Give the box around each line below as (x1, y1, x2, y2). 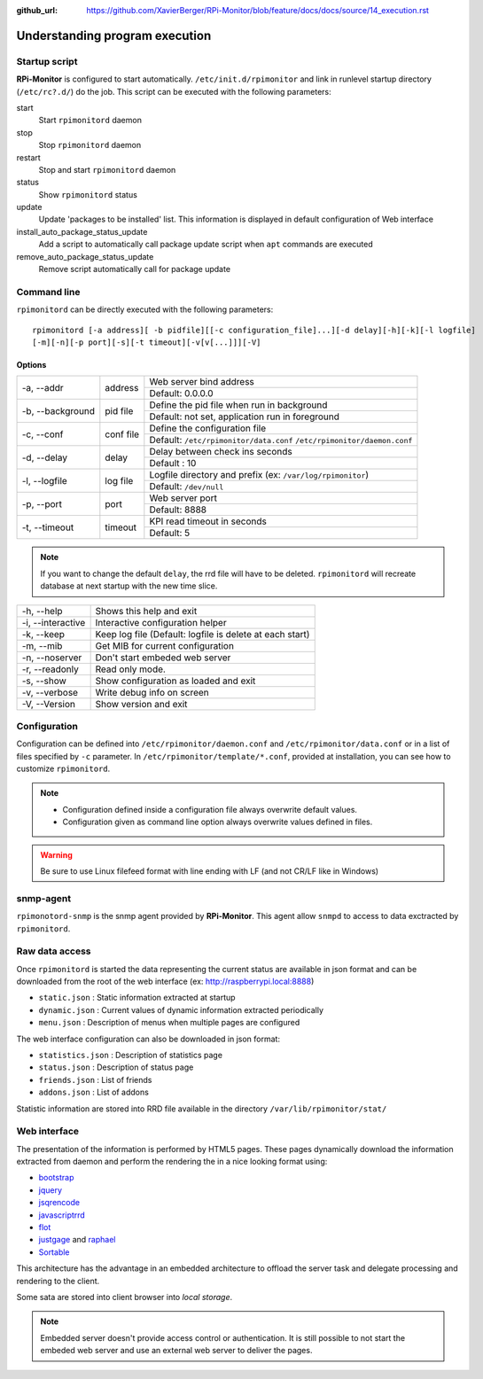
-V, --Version (21, 697, 75, 710)
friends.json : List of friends (38, 1074, 152, 1085)
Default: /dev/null (149, 480, 224, 493)
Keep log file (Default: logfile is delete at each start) (95, 627, 310, 640)
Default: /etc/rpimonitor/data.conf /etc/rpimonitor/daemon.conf (149, 434, 413, 447)
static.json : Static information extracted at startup (38, 993, 236, 1003)
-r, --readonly (21, 663, 79, 675)
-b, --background (21, 404, 96, 417)
